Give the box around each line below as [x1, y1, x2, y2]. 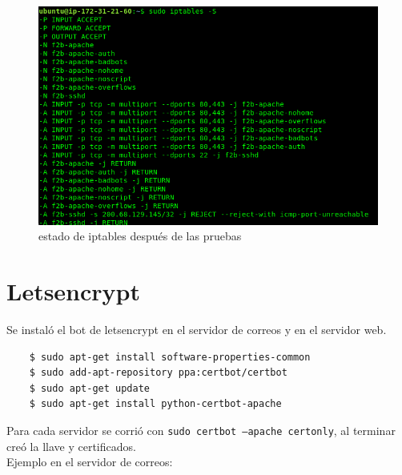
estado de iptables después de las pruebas [38, 227, 242, 244]
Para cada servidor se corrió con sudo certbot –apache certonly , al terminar [6, 421, 396, 438]
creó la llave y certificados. [6, 437, 136, 454]
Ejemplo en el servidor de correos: [6, 453, 173, 470]
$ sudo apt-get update [29, 382, 150, 394]
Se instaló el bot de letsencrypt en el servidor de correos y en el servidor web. [6, 321, 387, 337]
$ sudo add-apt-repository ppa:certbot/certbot [29, 367, 287, 379]
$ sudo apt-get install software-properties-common [29, 351, 311, 363]
